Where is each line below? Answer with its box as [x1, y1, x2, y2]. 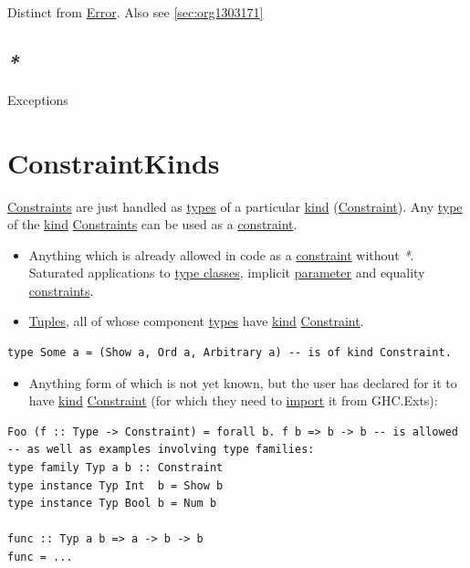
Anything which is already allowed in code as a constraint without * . [28, 245, 414, 264]
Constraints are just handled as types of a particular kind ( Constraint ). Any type [7, 196, 463, 216]
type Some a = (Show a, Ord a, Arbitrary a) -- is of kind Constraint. [7, 346, 452, 360]
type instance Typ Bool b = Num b [7, 497, 217, 510]
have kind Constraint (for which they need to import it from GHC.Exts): [28, 391, 438, 410]
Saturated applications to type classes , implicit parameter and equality [28, 263, 425, 282]
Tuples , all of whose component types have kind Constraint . [28, 311, 364, 331]
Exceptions [7, 89, 68, 109]
